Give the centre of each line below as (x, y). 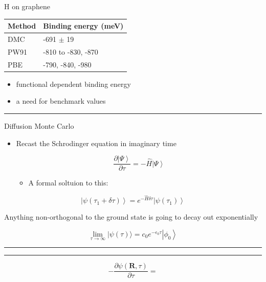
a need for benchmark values (61, 101)
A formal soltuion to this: (68, 183)
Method (22, 26)
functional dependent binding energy (73, 84)
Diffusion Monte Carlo (39, 125)
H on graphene (27, 6)
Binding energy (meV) (83, 26)
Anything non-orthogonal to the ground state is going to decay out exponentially (131, 217)
